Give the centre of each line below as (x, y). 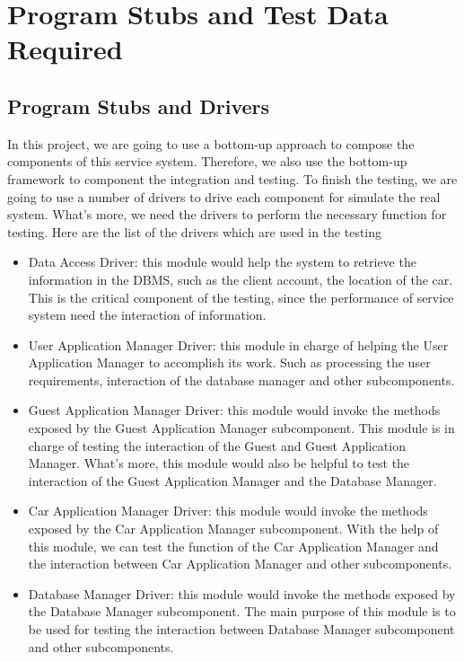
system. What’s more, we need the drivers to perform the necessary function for (227, 214)
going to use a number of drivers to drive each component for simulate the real (224, 196)
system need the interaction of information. (147, 315)
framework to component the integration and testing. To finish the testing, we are (232, 178)
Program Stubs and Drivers (139, 106)
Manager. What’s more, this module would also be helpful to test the (219, 463)
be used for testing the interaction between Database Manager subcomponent (241, 629)
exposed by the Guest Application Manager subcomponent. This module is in (241, 428)
